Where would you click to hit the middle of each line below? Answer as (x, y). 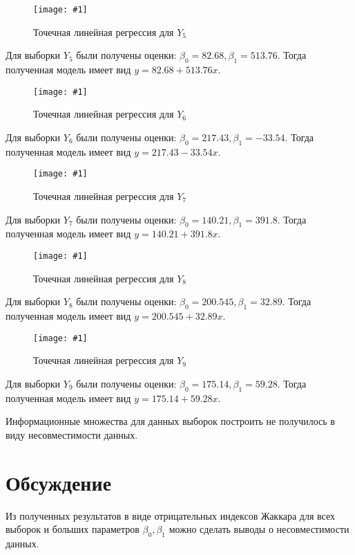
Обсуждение (59, 482)
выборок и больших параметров (73, 529)
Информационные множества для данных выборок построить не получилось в (170, 421)
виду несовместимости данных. (72, 434)
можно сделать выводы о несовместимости (259, 529)
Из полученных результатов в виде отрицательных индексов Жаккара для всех (170, 515)
